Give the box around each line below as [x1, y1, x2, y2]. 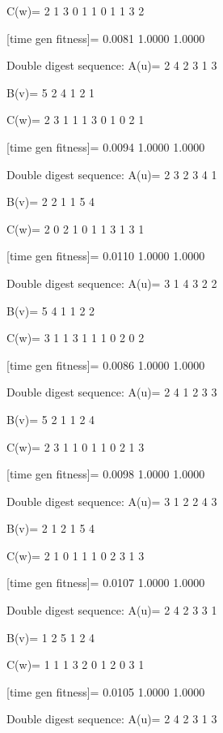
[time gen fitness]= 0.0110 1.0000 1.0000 [6, 247, 205, 264]
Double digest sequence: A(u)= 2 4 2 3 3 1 [6, 602, 217, 619]
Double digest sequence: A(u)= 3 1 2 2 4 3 [6, 492, 217, 509]
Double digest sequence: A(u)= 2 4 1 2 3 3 [6, 384, 217, 401]
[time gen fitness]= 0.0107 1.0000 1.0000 [6, 574, 205, 591]
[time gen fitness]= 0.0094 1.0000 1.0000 [6, 138, 205, 155]
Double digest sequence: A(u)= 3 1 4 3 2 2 [6, 274, 217, 291]
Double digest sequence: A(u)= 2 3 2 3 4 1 [6, 165, 217, 182]
